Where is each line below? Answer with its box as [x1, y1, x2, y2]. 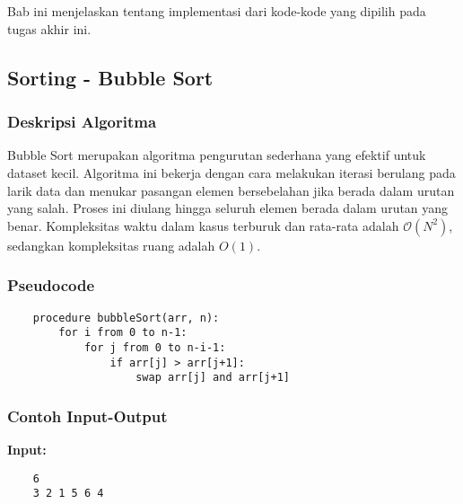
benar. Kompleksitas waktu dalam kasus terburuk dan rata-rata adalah [7, 216, 399, 234]
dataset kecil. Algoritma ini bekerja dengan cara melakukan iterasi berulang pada [7, 163, 456, 181]
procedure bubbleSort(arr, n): [32, 311, 220, 324]
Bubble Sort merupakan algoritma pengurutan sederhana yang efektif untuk [7, 146, 426, 164]
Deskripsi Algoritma [7, 111, 157, 133]
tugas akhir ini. [7, 19, 92, 38]
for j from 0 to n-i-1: [83, 340, 226, 354]
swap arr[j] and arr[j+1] [135, 371, 290, 385]
